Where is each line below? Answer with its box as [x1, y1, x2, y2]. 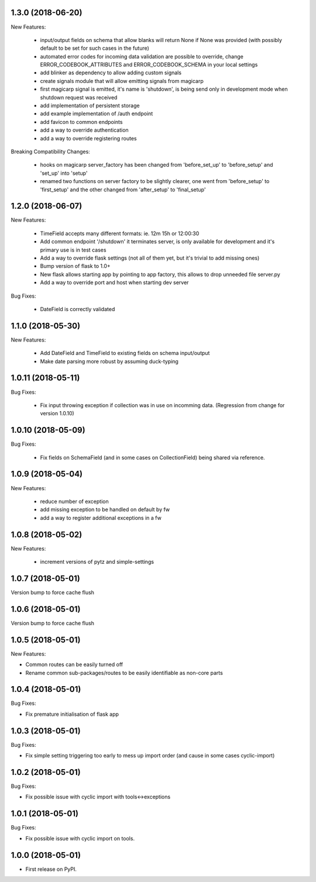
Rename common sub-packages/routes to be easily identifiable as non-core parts [25, 669, 224, 676]
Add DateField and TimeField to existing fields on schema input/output [40, 350, 210, 357]
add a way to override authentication [40, 126, 129, 134]
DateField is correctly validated [40, 305, 115, 312]
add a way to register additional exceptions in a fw [40, 514, 162, 521]
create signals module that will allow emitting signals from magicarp [40, 77, 204, 84]
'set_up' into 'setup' [40, 170, 88, 177]
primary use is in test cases [40, 246, 107, 253]
